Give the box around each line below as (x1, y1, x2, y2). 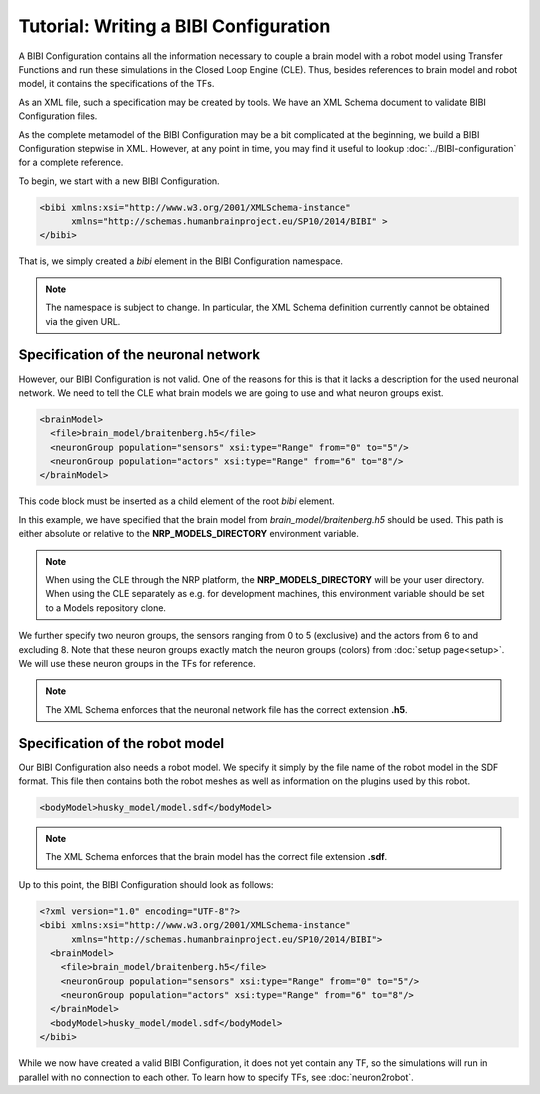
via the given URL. (45, 315, 121, 327)
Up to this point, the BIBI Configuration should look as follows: (18, 878, 274, 890)
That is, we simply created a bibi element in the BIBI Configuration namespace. (18, 255, 344, 267)
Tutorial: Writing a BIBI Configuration (18, 15, 331, 37)
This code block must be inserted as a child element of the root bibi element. (18, 495, 335, 507)
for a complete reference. (18, 156, 124, 169)
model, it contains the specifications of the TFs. (18, 78, 215, 90)
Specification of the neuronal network (18, 346, 261, 364)
